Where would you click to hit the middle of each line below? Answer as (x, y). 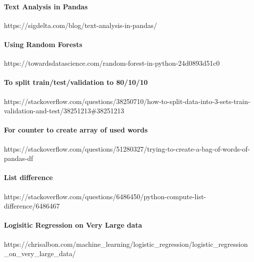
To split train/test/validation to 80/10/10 (76, 82)
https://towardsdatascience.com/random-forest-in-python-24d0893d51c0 (112, 63)
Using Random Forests (43, 44)
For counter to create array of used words (76, 130)
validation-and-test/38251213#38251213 (64, 111)
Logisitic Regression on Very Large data (73, 225)
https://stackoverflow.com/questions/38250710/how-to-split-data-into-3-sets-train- (127, 101)
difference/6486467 (32, 206)
